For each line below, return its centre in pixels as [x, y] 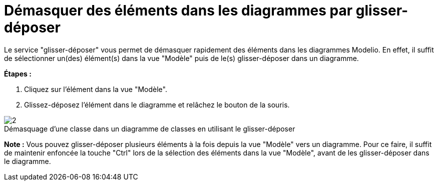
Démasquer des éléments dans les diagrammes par [178, 10]
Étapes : [18, 73]
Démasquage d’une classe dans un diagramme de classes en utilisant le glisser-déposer [150, 128]
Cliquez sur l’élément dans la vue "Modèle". [96, 89]
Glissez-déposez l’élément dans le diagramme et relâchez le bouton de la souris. [157, 104]
